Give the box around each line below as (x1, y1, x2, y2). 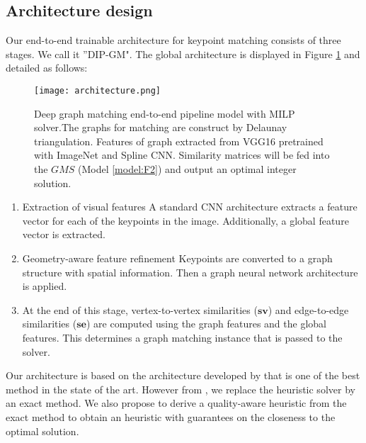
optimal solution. (6, 423, 79, 438)
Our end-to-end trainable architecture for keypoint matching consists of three (6, 33, 341, 47)
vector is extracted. (22, 227, 105, 242)
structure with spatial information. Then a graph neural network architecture (22, 264, 358, 279)
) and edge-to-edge (268, 302, 349, 317)
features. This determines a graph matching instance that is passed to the (22, 330, 343, 344)
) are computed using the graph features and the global (86, 316, 326, 331)
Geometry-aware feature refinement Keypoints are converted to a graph (22, 250, 333, 265)
